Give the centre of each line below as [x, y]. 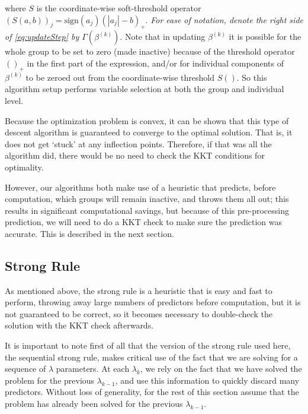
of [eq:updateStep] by [42, 37]
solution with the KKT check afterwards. [79, 325]
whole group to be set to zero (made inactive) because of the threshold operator [150, 51]
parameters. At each [93, 369]
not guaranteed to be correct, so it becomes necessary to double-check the [139, 313]
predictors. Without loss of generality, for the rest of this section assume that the [152, 392]
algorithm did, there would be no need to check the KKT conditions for [135, 155]
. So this [252, 77]
